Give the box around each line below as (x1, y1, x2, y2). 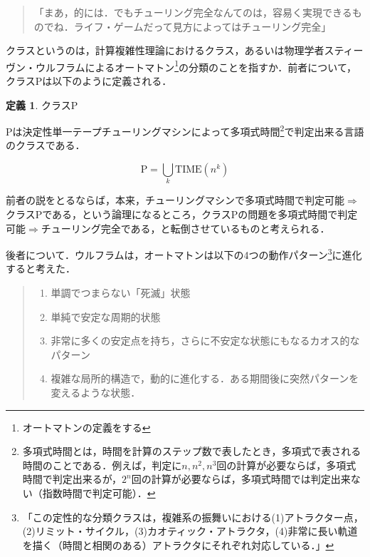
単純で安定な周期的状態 (51, 309, 161, 324)
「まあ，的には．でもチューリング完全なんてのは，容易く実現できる (33, 5, 352, 19)
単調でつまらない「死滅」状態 (51, 285, 191, 300)
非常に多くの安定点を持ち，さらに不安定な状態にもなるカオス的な (51, 333, 360, 348)
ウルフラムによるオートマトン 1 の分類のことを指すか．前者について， (35, 57, 356, 74)
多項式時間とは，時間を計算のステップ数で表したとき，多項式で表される (22, 444, 361, 459)
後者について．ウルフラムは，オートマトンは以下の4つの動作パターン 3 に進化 (6, 245, 362, 262)
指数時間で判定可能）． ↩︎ (42, 485, 156, 500)
